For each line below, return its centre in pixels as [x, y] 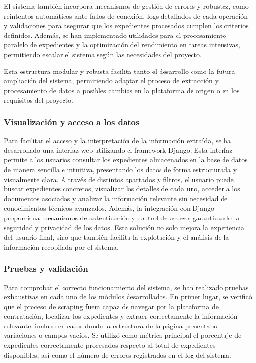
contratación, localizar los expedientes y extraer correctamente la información [121, 316]
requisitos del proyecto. [39, 100]
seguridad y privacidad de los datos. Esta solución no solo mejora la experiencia [124, 227]
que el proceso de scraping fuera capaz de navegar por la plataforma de [111, 306]
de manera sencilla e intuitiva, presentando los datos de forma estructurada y [121, 169]
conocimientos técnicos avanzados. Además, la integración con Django [109, 208]
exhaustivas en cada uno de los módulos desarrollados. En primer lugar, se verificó [128, 297]
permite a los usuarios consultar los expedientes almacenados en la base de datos [126, 160]
